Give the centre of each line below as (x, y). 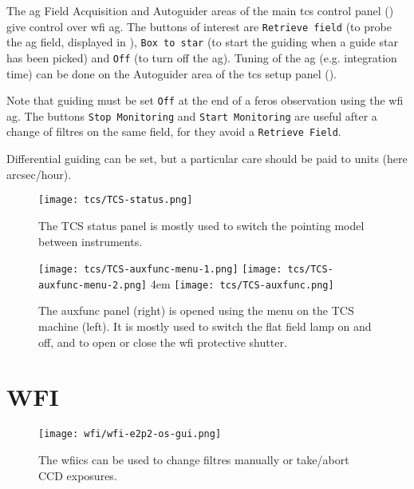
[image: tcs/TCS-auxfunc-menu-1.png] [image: (160, 270)
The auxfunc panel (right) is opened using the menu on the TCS (196, 310)
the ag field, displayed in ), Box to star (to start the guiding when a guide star (202, 42)
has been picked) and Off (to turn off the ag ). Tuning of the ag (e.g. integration (202, 57)
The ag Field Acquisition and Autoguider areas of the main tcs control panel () (200, 10)
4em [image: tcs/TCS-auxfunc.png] (242, 283)
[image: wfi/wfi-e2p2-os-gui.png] (130, 434)
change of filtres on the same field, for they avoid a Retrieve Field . (174, 131)
